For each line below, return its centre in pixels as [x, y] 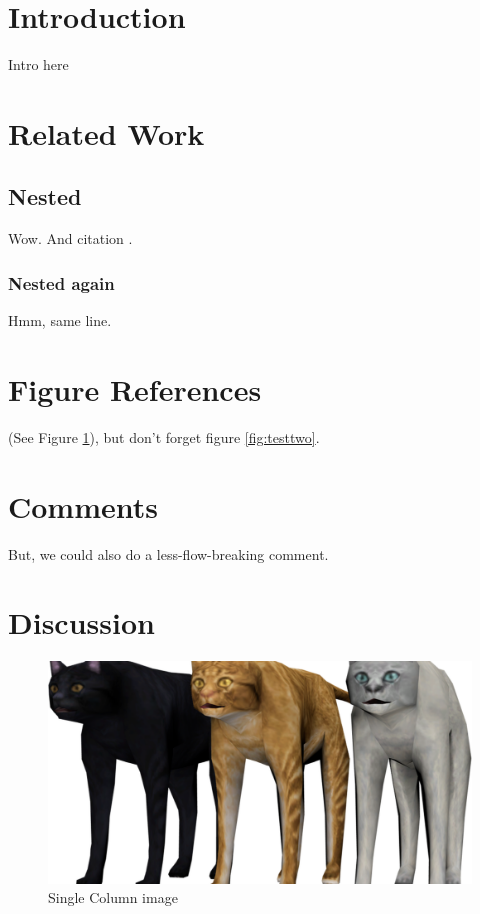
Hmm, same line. [60, 320]
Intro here [38, 64]
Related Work [106, 132]
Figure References [135, 388]
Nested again [61, 282]
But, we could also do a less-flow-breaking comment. [168, 553]
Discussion [81, 622]
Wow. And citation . [70, 238]
